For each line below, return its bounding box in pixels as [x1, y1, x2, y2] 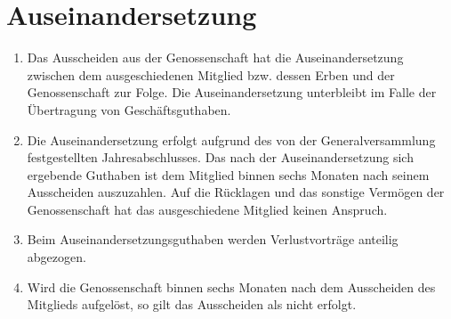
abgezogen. [27, 248, 86, 266]
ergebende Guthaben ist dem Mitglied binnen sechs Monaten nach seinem [27, 165, 430, 184]
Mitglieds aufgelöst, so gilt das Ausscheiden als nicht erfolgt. [27, 295, 357, 314]
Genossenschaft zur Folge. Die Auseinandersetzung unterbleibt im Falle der [27, 83, 437, 102]
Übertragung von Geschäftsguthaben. [27, 100, 231, 119]
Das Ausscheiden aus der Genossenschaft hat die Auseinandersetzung [27, 48, 404, 67]
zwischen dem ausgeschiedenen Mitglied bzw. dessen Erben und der [27, 65, 395, 84]
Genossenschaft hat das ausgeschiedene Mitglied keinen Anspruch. [27, 200, 388, 218]
